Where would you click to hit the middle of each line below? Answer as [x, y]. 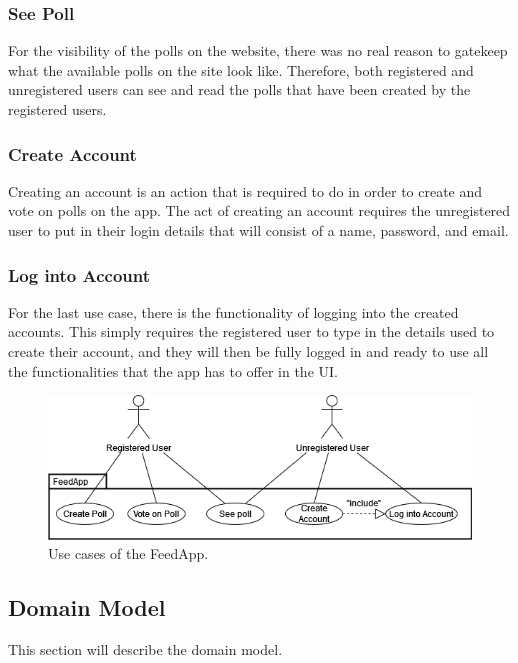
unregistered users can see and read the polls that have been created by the [239, 89]
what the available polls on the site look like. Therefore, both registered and [241, 69]
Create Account [72, 153]
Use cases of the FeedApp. [128, 553]
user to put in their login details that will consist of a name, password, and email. [258, 230]
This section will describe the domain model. [145, 649]
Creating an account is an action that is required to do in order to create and [245, 190]
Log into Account [79, 274]
